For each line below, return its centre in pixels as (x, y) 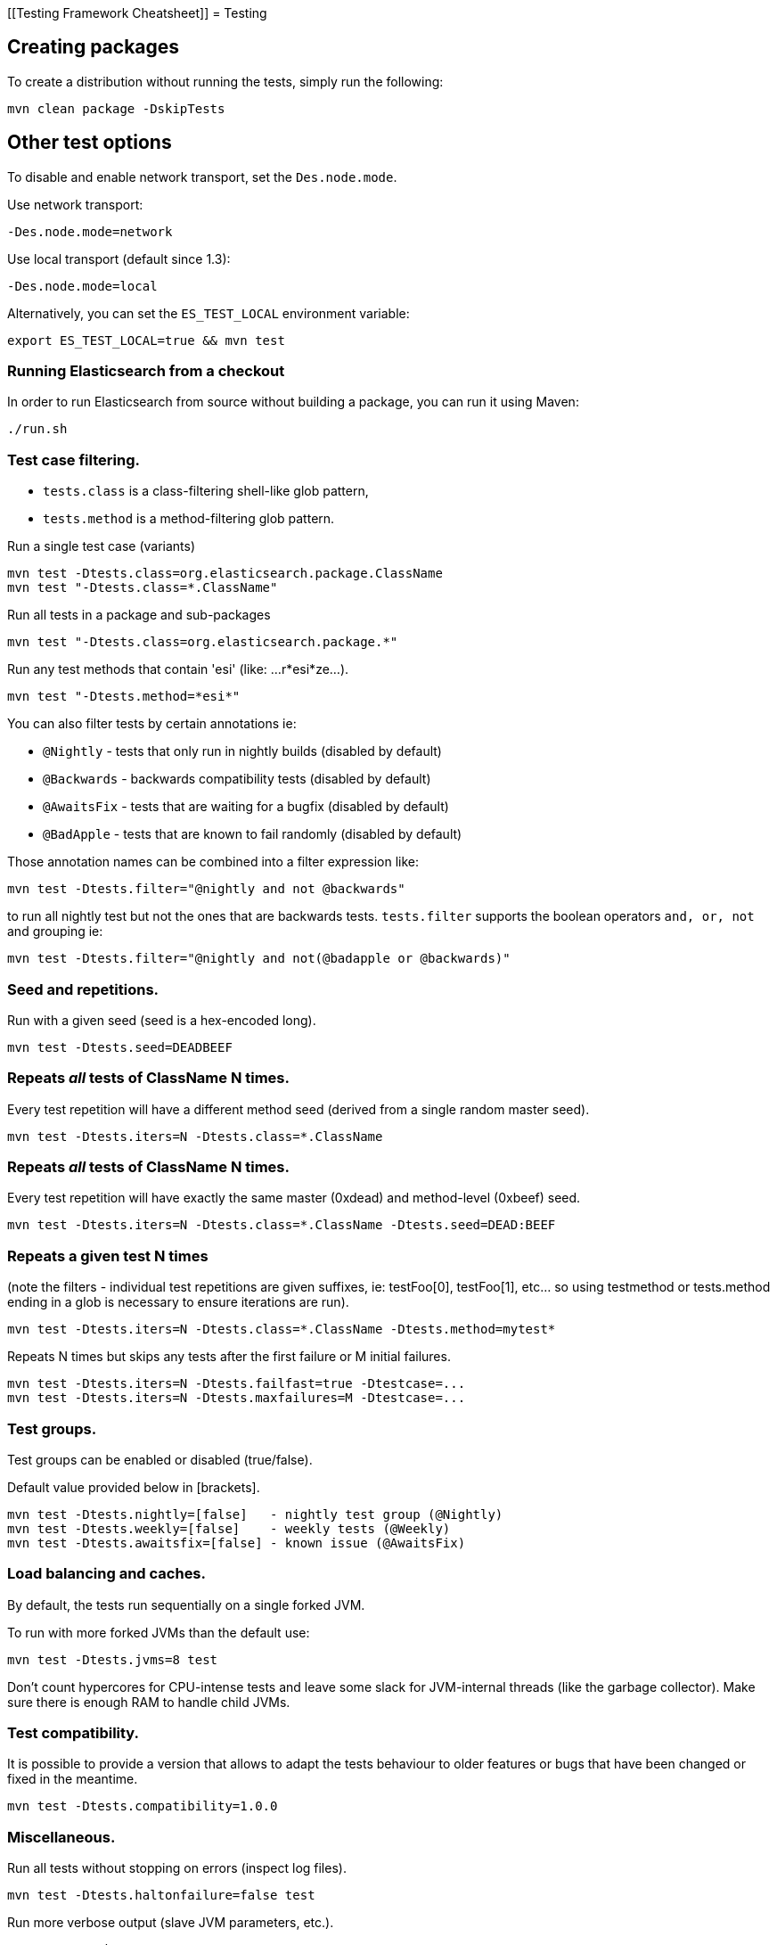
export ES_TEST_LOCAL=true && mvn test (146, 340)
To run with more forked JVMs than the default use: (159, 1632)
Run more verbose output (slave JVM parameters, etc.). (171, 1923)
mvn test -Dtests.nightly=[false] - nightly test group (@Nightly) (255, 1514)
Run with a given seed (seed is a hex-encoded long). (162, 1020)
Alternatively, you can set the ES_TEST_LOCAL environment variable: (209, 313)
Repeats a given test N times (108, 1256)
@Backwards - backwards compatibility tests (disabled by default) (237, 779)
